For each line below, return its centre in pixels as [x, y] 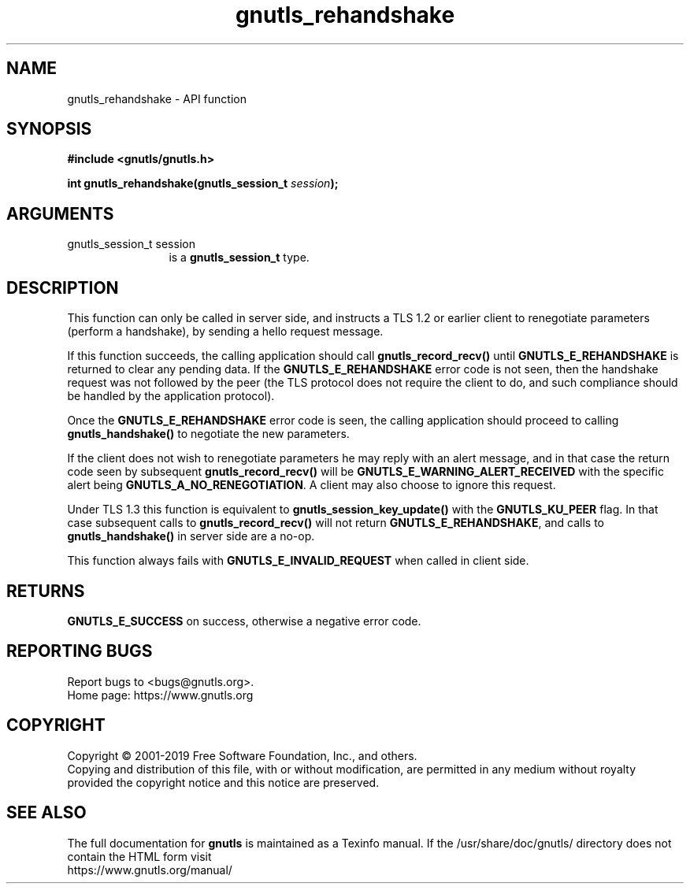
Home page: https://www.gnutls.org [160, 695]
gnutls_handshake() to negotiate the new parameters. [208, 434]
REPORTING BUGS [80, 651]
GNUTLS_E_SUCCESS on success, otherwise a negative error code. [244, 621]
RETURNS [46, 591]
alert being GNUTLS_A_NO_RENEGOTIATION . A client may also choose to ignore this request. [312, 485]
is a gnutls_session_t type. [239, 258]
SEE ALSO [46, 813]
